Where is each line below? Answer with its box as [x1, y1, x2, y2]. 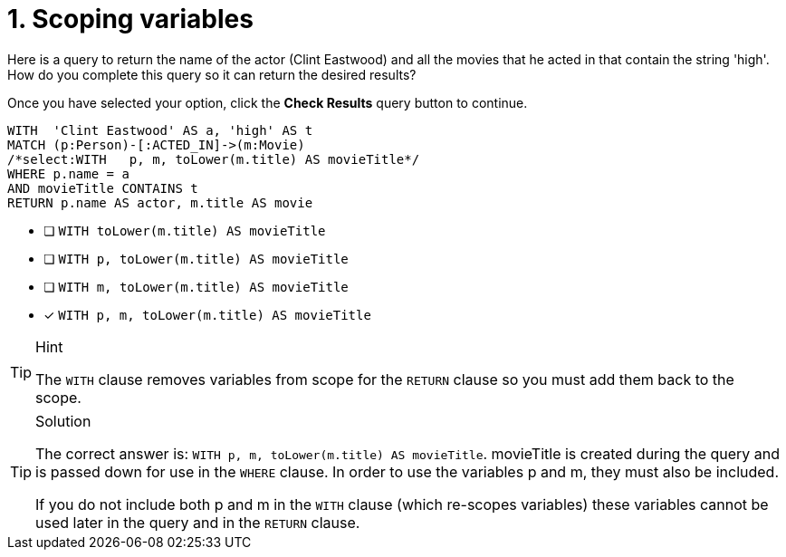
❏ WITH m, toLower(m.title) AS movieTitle [43, 278, 349, 294]
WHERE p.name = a [7, 166, 129, 181]
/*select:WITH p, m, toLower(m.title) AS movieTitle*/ [7, 151, 420, 167]
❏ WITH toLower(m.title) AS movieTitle [43, 222, 326, 238]
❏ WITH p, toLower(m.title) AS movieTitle [43, 250, 349, 266]
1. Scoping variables [7, 4, 254, 34]
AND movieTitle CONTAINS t [7, 180, 198, 196]
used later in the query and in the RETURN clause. [35, 513, 360, 532]
